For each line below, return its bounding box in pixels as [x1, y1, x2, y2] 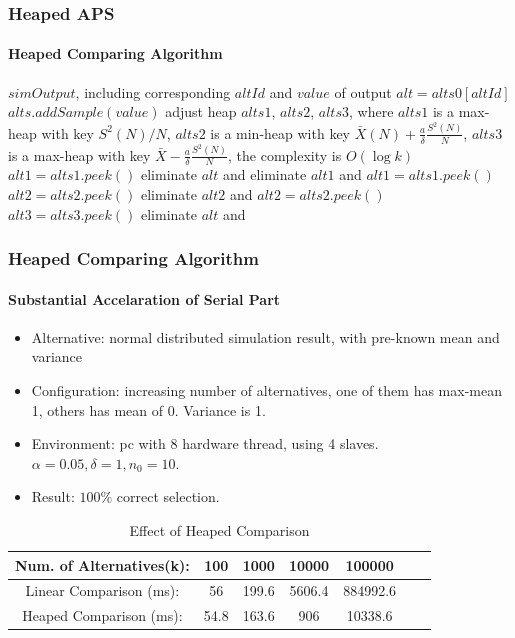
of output [334, 81, 392, 102]
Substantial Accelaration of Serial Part [8, 288, 281, 309]
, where [349, 101, 394, 122]
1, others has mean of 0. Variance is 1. [31, 399, 266, 420]
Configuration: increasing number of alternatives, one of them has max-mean [31, 379, 502, 400]
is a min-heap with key [210, 122, 350, 143]
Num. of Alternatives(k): [15, 554, 190, 575]
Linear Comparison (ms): [25, 580, 180, 601]
